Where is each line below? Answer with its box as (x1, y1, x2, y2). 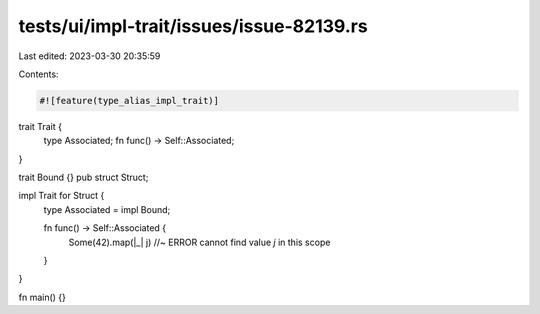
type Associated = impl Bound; (43, 203, 171, 215)
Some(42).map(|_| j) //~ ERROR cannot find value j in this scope (68, 236, 331, 248)
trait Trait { (18, 120, 62, 132)
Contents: (18, 68, 59, 80)
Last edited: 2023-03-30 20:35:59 (18, 50, 161, 62)
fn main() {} (18, 291, 67, 303)
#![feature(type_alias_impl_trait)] (39, 95, 220, 106)
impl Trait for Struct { (18, 190, 105, 202)
